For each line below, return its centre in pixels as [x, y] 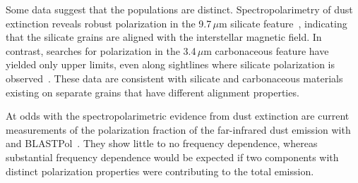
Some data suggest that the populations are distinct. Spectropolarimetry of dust [179, 9]
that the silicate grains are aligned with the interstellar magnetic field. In [164, 37]
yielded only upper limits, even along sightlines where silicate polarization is [171, 64]
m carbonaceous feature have [266, 50]
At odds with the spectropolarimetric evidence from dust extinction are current [178, 116]
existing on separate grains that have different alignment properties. [153, 92]
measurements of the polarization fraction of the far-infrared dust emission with [178, 129]
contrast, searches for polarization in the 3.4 [101, 50]
